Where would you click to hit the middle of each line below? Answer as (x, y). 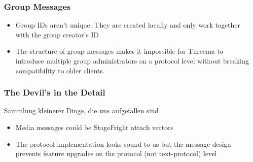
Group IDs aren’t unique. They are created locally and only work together (128, 25)
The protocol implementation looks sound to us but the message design (123, 144)
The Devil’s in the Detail (55, 92)
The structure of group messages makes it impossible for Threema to (119, 51)
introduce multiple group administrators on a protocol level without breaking (132, 61)
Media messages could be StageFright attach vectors (94, 127)
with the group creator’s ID (57, 34)
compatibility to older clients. (60, 70)
